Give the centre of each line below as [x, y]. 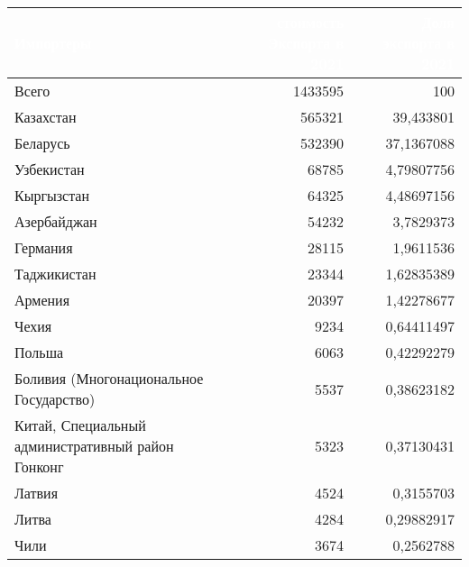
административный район [94, 446]
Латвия [37, 493]
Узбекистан [50, 169]
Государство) [55, 399]
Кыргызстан [52, 195]
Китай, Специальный [80, 425]
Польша [39, 352]
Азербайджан [56, 221]
